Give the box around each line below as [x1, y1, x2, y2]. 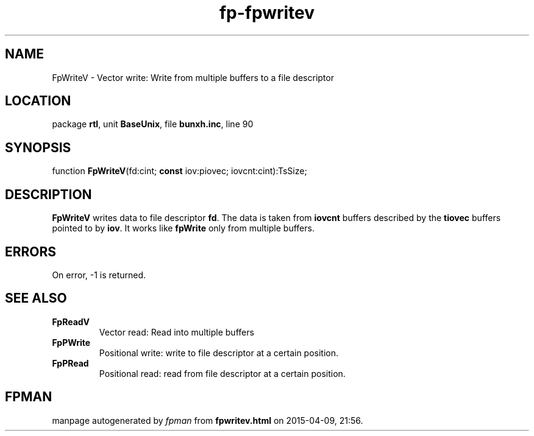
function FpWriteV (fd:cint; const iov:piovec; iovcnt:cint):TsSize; [52, 166, 307, 177]
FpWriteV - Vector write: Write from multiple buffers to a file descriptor [52, 72, 334, 83]
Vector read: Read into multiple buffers [99, 326, 254, 337]
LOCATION [5, 93, 71, 109]
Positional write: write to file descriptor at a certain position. [99, 347, 339, 358]
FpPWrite [52, 337, 91, 348]
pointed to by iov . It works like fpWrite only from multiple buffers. [52, 223, 315, 234]
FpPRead [52, 357, 89, 368]
